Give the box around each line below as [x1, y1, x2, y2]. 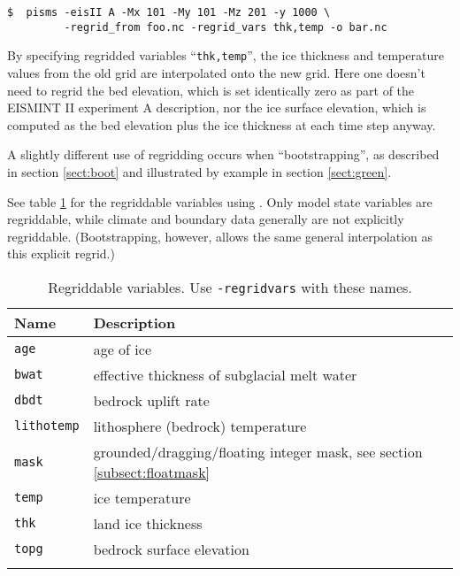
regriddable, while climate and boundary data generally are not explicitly [7, 210, 404, 228]
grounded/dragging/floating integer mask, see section [93, 441, 423, 462]
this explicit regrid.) [7, 244, 115, 263]
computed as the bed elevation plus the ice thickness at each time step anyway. [7, 115, 436, 134]
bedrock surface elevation [93, 538, 249, 559]
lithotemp [14, 419, 80, 434]
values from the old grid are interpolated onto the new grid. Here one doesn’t [7, 63, 425, 81]
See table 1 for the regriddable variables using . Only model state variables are [7, 192, 433, 211]
